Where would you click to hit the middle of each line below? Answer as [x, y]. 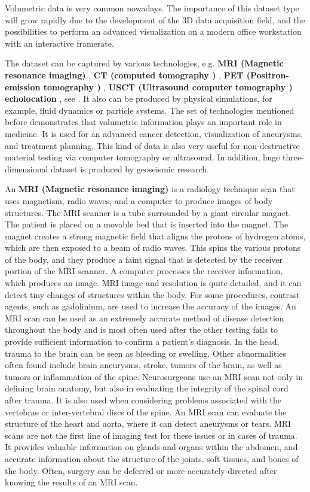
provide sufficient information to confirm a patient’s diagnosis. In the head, [142, 341]
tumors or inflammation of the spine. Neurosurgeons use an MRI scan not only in [154, 376]
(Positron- [268, 75]
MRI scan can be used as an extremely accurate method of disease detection [145, 318]
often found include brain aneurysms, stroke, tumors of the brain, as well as [143, 365]
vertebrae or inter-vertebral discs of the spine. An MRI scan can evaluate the [146, 411]
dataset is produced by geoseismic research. [130, 168]
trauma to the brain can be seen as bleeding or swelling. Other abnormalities [146, 353]
